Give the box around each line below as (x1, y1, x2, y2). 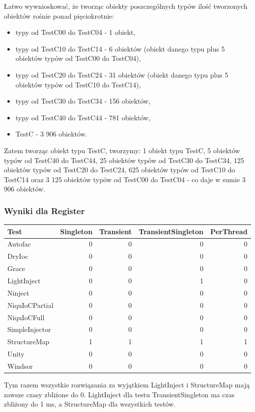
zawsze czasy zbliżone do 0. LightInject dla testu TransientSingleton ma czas (4, 389, 235, 399)
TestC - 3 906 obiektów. (15, 129, 87, 139)
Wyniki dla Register (4, 204, 85, 217)
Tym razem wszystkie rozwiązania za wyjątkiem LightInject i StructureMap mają (4, 380, 250, 389)
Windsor (7, 360, 33, 371)
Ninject (7, 287, 29, 298)
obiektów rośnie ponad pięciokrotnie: (4, 10, 114, 21)
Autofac (7, 239, 31, 249)
